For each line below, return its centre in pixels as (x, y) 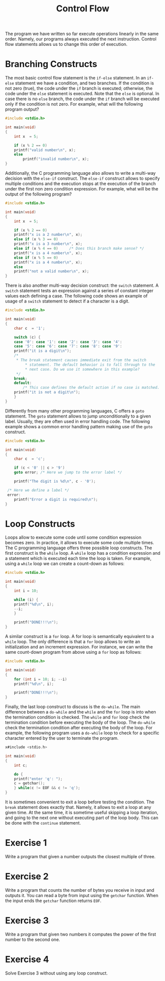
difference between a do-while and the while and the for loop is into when (81, 712)
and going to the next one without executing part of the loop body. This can (82, 818)
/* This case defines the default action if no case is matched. (91, 388)
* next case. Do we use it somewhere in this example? (82, 369)
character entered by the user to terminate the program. (62, 738)
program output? (22, 110)
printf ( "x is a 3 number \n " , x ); (48, 244)
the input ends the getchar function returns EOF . (53, 901)
